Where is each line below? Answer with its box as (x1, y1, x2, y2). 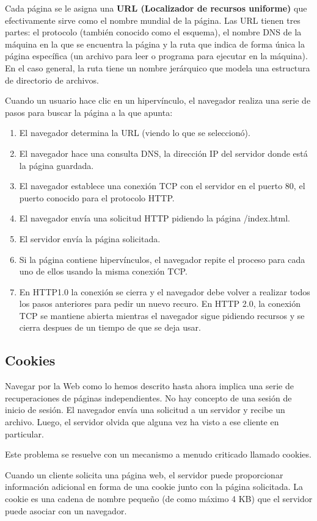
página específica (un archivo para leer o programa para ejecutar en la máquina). (5, 49, 308, 62)
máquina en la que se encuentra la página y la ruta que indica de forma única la (5, 37, 305, 50)
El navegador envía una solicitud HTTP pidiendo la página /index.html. (19, 212, 290, 225)
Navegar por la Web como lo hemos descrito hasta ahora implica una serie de (5, 379, 294, 392)
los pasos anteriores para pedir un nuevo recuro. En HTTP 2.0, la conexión (19, 297, 301, 310)
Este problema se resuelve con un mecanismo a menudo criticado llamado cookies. (5, 448, 312, 461)
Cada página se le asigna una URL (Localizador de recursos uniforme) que (5, 2, 307, 14)
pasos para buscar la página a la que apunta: (5, 106, 173, 118)
